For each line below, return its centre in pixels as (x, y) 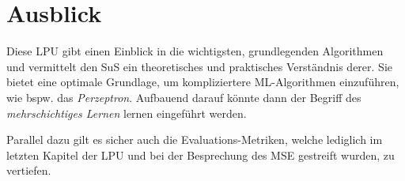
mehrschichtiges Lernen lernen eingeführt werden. (127, 113)
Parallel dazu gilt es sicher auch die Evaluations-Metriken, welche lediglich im (195, 140)
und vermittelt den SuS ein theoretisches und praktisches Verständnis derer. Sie (199, 66)
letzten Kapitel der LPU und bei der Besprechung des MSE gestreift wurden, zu (201, 155)
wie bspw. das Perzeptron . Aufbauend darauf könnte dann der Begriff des (184, 97)
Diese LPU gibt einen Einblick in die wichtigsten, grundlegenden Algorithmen (195, 51)
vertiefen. (29, 170)
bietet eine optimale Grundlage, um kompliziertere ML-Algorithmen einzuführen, (203, 82)
